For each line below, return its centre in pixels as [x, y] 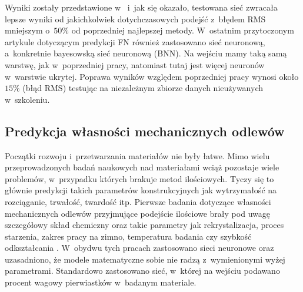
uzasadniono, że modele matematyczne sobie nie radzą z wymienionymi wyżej [145, 259]
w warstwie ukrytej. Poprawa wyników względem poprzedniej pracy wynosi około [152, 76]
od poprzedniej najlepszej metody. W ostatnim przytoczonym [183, 30]
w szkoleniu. [27, 99]
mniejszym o [27, 30]
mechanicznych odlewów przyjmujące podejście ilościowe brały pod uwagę [137, 213]
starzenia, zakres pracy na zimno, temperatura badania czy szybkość [128, 236]
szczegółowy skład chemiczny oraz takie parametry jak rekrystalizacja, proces [144, 225]
